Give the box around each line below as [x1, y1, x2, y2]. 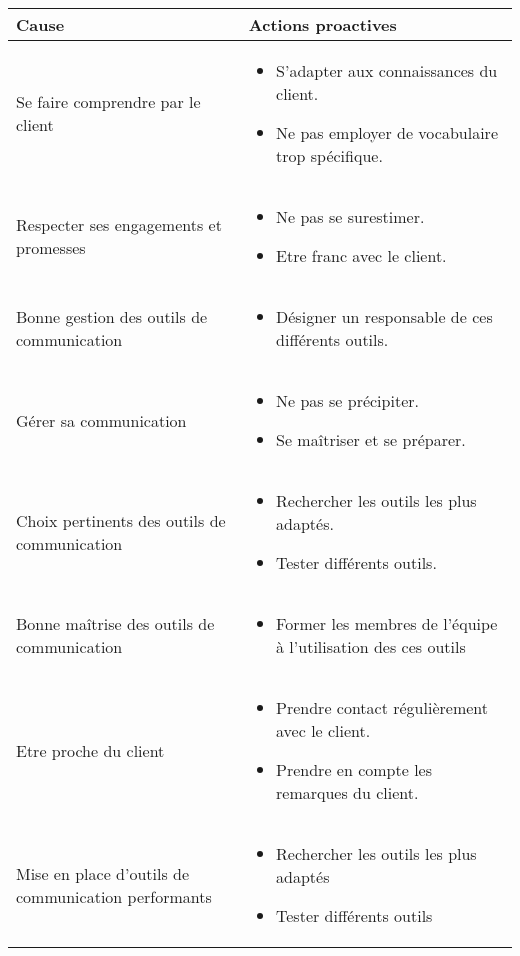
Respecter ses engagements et [16, 213, 222, 236]
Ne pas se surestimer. [276, 205, 425, 228]
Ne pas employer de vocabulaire [276, 121, 498, 144]
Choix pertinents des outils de [16, 508, 226, 532]
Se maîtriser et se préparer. [276, 428, 466, 451]
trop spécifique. [276, 144, 383, 167]
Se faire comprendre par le [16, 90, 201, 113]
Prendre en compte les [276, 758, 432, 781]
